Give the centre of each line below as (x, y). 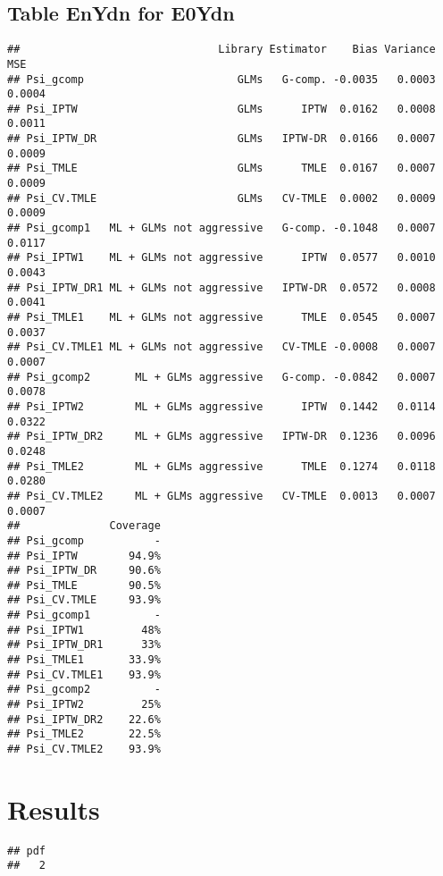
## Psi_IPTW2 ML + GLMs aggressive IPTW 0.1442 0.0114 (221, 406)
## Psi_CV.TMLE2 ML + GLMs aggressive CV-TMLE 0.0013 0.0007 (221, 496)
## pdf (26, 851)
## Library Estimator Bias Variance (221, 50)
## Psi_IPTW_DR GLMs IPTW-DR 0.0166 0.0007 (221, 139)
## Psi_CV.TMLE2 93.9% (84, 750)
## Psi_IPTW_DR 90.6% (84, 571)
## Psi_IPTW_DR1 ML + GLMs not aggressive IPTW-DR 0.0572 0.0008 (221, 287)
